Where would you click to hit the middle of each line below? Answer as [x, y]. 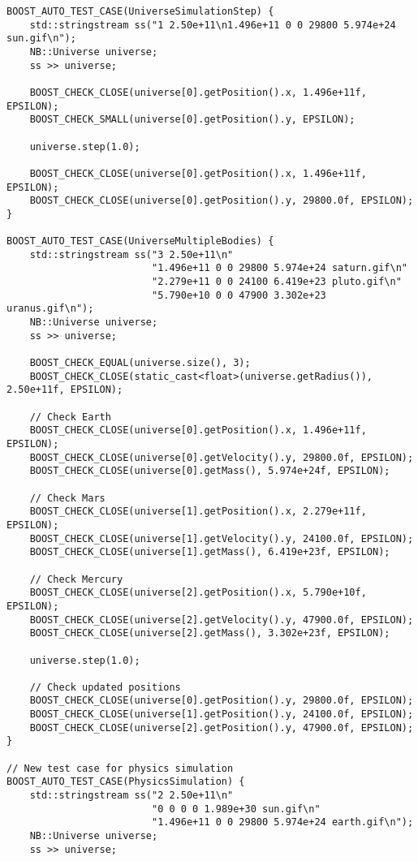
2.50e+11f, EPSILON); [65, 390]
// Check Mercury [76, 579]
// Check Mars [67, 498]
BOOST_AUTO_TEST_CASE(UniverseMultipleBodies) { [140, 241]
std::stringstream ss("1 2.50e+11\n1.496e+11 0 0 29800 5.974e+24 [213, 25]
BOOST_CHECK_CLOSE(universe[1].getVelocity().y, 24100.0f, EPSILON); [222, 538]
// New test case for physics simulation [120, 768]
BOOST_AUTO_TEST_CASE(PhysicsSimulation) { [126, 782]
